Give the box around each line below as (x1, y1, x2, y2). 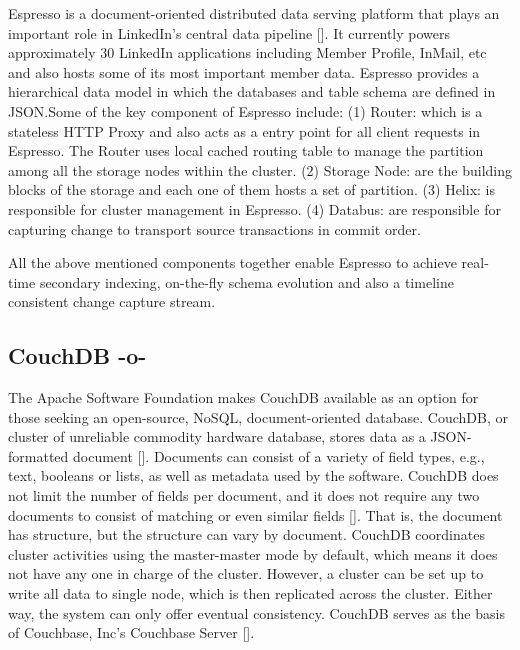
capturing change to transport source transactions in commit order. (8, 218, 421, 239)
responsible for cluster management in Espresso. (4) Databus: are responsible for (8, 198, 501, 219)
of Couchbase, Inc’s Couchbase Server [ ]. (8, 622, 255, 643)
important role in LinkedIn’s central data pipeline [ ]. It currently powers (8, 22, 451, 43)
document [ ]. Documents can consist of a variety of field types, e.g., (72, 445, 485, 466)
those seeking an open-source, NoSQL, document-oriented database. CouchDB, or (8, 406, 508, 427)
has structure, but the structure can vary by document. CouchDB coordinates (8, 524, 485, 545)
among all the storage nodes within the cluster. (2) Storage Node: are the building (8, 159, 513, 180)
